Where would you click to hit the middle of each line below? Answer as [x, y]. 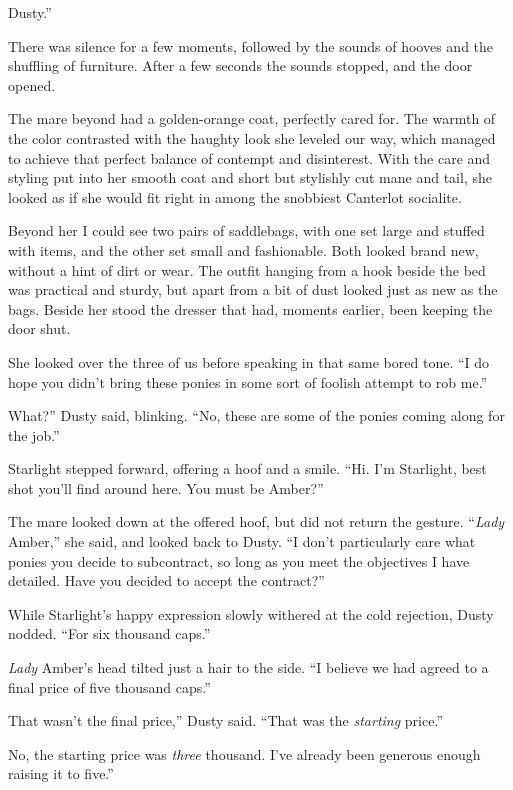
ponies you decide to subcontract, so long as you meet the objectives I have [239, 560]
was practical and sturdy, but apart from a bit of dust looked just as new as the [253, 289]
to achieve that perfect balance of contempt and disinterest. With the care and [249, 157]
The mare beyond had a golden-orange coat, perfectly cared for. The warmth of [252, 118]
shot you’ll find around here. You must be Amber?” [166, 487]
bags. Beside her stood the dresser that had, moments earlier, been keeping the [250, 308]
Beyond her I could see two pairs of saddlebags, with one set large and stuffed [246, 230]
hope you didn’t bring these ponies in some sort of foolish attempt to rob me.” [248, 381]
